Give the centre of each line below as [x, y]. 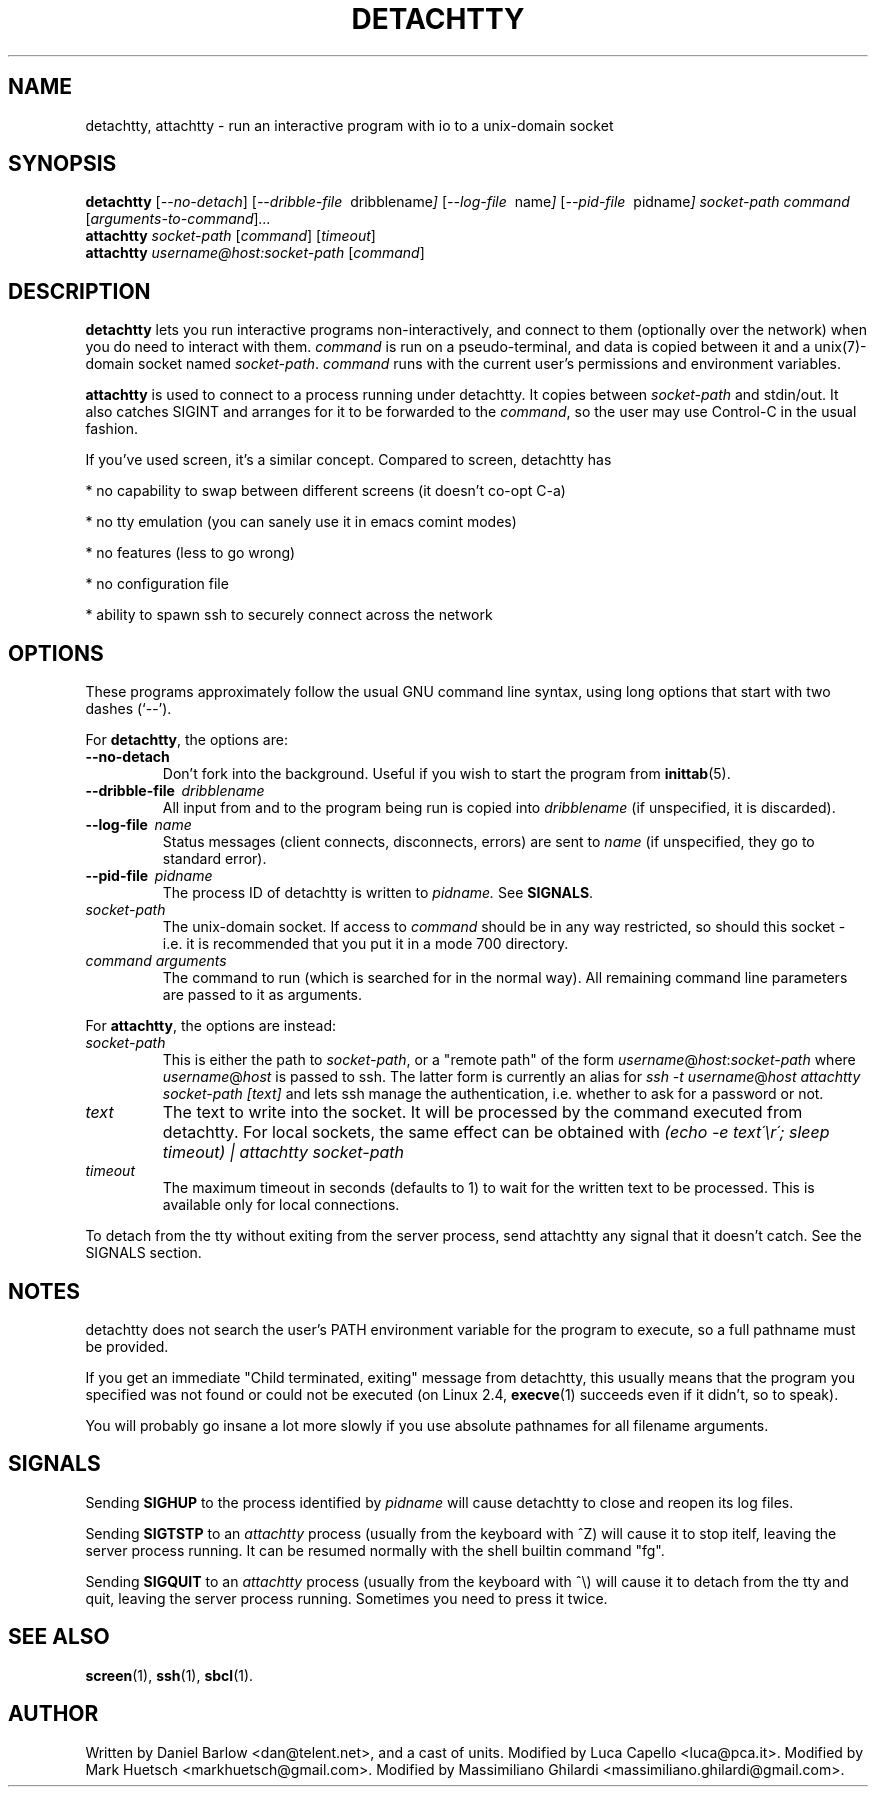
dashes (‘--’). [128, 709]
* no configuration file [157, 584]
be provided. [127, 1346]
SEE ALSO [59, 1637]
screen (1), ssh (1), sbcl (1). [169, 1675]
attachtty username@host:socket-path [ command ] [255, 253]
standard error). [214, 859]
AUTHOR [53, 1714]
